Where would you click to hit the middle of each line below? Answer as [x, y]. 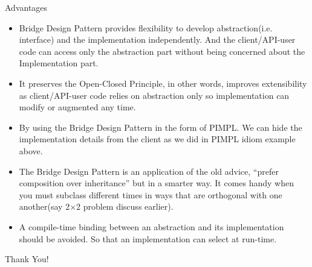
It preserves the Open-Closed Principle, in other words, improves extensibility [163, 83]
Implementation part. [59, 63]
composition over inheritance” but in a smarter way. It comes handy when [156, 183]
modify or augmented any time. [77, 107]
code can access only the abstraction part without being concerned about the [162, 51]
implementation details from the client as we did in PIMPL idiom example [157, 139]
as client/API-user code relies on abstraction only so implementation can [154, 95]
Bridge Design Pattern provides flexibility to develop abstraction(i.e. [146, 27]
